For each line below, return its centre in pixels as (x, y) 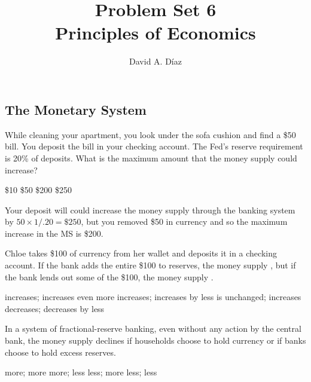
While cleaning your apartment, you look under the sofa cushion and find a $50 (150, 134)
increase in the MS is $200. (54, 233)
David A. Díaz (155, 61)
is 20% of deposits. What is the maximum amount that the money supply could (151, 158)
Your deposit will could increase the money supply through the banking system (150, 210)
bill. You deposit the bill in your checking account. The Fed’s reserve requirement (154, 146)
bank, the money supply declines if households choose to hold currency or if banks (155, 340)
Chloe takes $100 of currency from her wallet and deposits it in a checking (141, 253)
